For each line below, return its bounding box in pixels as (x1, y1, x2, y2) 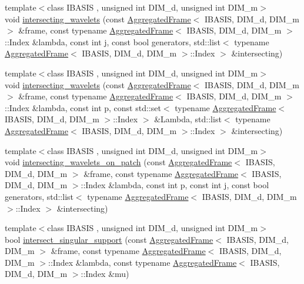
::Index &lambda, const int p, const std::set (5, 101, 161, 113)
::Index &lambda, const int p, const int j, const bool (81, 179, 269, 191)
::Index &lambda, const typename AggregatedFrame (48, 256, 237, 268)
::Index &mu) (81, 268, 129, 280)
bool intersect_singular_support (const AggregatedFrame (5, 233, 213, 245)
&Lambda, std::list (154, 113, 222, 125)
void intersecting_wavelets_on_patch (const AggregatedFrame (5, 156, 232, 168)
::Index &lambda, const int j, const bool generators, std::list (5, 35, 221, 48)
